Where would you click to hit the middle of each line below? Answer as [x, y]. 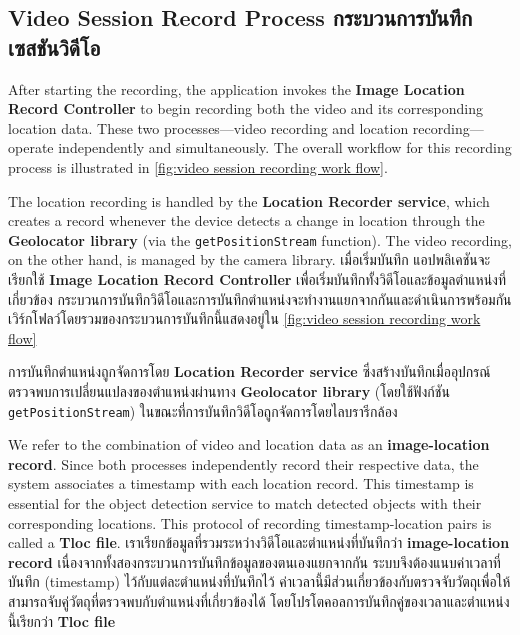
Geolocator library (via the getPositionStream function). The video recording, [260, 239]
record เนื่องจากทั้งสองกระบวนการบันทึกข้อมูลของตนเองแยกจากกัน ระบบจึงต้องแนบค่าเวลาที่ [254, 561]
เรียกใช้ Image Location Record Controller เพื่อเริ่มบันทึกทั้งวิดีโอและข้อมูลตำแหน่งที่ [257, 279]
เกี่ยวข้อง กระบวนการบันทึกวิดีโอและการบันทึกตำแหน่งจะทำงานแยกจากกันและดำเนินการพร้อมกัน [260, 298]
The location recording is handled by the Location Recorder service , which [249, 200]
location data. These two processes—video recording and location [208, 127]
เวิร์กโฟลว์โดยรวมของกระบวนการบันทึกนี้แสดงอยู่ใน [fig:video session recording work [244, 318]
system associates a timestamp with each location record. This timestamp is [241, 483]
